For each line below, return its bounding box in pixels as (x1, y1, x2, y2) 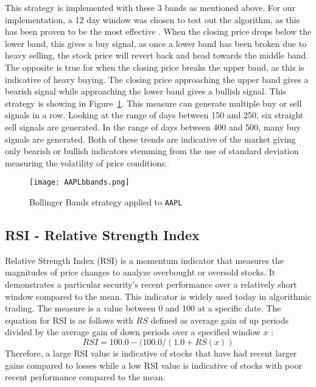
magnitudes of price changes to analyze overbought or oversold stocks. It (5, 266, 276, 279)
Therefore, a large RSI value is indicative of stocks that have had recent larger (5, 346, 297, 359)
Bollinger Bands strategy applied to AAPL (29, 195, 183, 208)
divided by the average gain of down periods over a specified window (5, 325, 261, 338)
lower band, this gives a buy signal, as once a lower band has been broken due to (5, 37, 307, 49)
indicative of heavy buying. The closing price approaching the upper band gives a (5, 73, 309, 85)
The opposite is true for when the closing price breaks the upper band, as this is (5, 60, 304, 73)
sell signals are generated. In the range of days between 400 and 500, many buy (5, 120, 301, 133)
